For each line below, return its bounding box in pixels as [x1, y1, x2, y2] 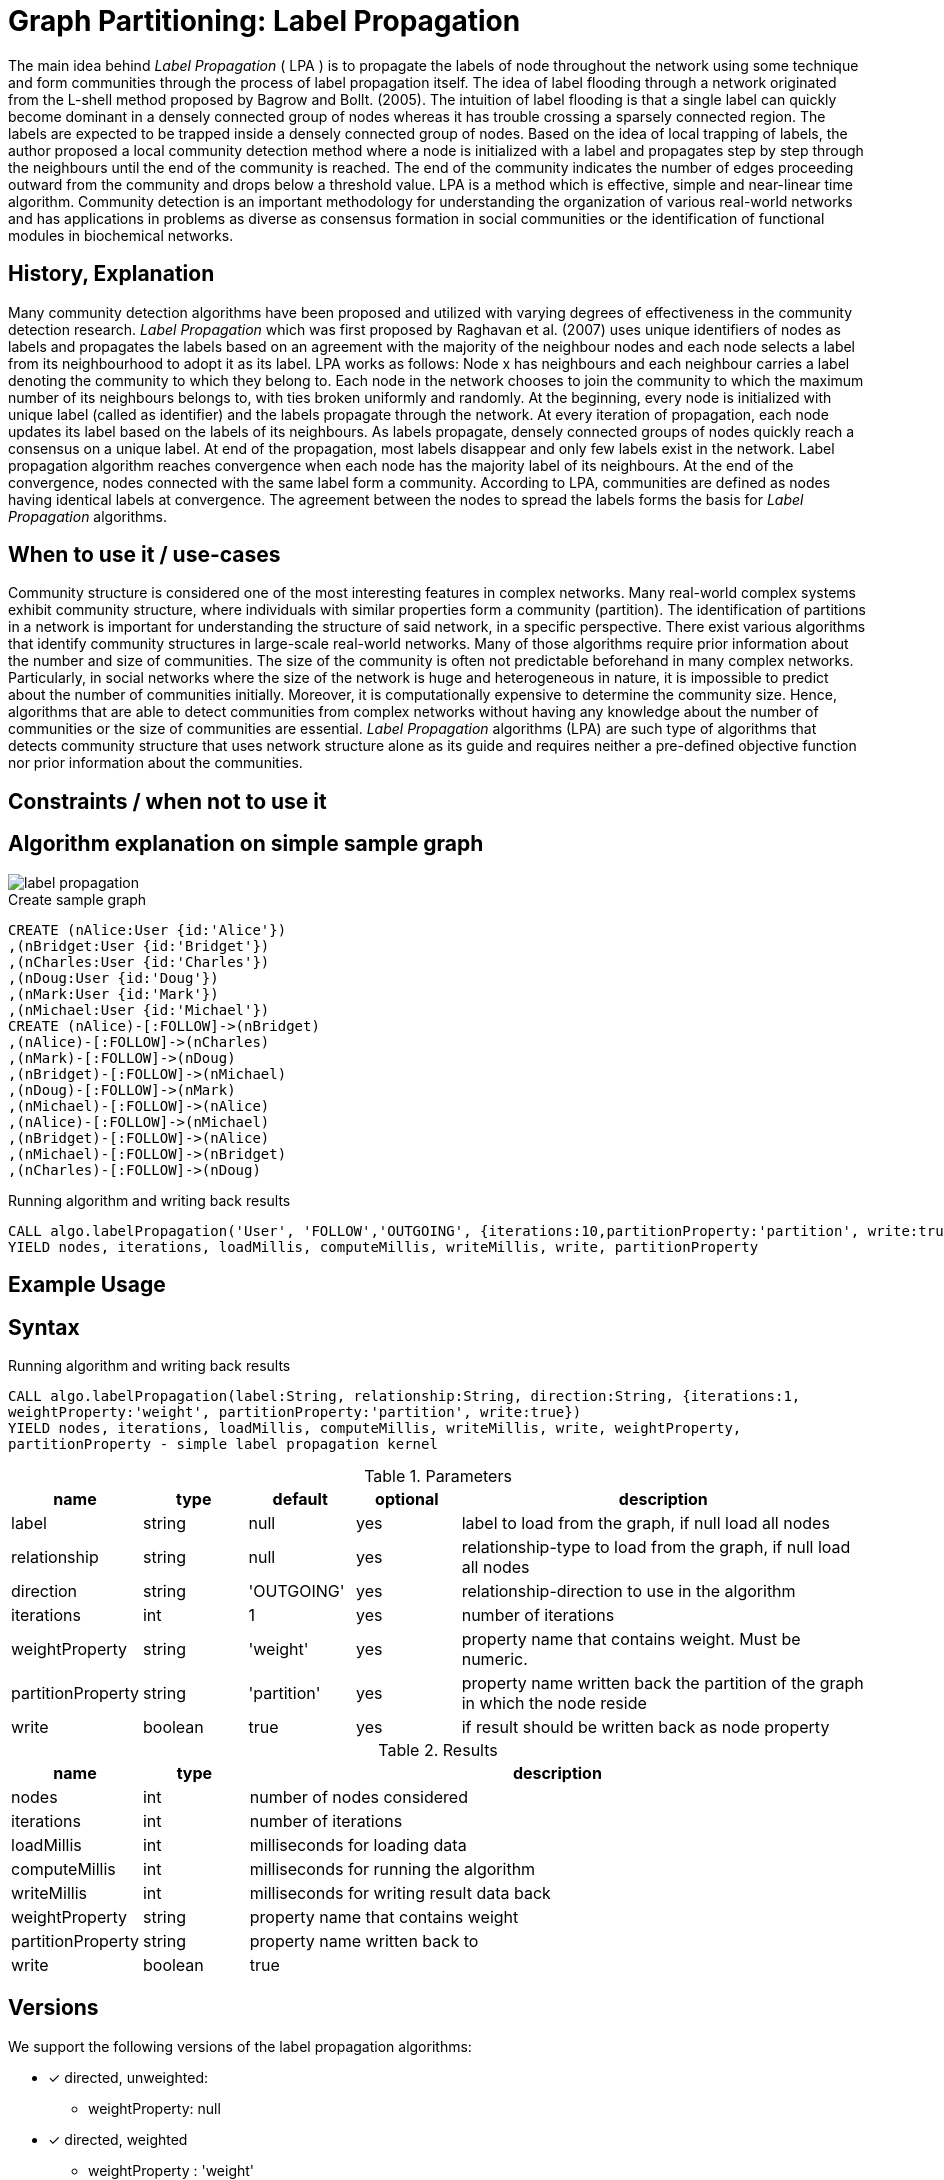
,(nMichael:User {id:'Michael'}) [8, 1001, 270, 1018]
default [272, 1488, 328, 1509]
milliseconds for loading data [249, 1834, 467, 1855]
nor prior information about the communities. [8, 754, 303, 772]
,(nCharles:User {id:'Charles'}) [8, 953, 270, 970]
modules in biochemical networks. [8, 226, 234, 244]
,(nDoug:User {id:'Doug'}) [8, 969, 219, 986]
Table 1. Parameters [364, 1465, 512, 1486]
